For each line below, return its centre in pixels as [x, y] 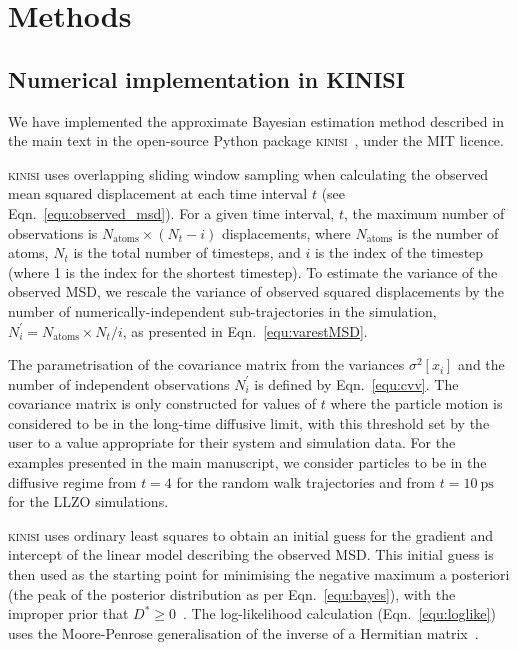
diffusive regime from [72, 481]
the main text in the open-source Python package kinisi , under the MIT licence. [256, 140]
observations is [53, 232]
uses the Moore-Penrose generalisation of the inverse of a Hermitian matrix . [243, 632]
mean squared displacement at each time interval [158, 193]
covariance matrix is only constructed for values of [162, 403]
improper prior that [68, 613]
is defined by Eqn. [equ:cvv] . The [356, 383]
